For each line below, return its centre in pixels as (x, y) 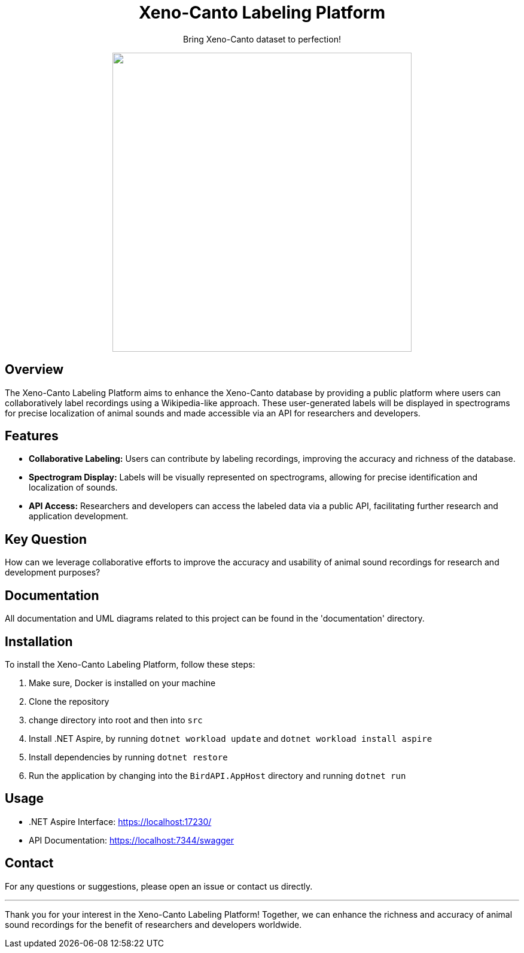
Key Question (46, 539)
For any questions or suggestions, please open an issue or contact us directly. (159, 886)
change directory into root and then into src (116, 720)
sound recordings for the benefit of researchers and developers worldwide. (153, 924)
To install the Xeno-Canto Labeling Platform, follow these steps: (130, 664)
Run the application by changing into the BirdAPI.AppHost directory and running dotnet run (217, 775)
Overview (34, 370)
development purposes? (53, 573)
